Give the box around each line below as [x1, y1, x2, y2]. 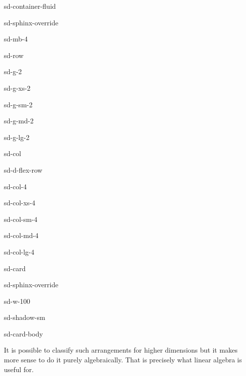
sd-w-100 [4, 296, 30, 306]
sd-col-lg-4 [4, 246, 35, 257]
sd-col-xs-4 [4, 198, 36, 208]
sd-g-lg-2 [4, 132, 30, 142]
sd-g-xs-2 [4, 82, 31, 93]
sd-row [4, 50, 24, 60]
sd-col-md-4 [4, 230, 39, 240]
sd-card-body [4, 328, 43, 338]
